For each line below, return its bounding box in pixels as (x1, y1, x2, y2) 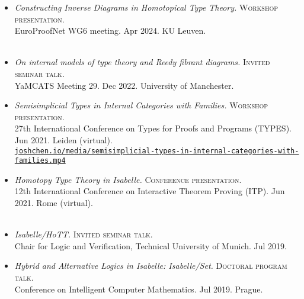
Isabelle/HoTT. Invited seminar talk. (14, 228, 153, 240)
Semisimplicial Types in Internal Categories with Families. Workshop (14, 99, 268, 111)
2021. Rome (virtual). (14, 197, 93, 209)
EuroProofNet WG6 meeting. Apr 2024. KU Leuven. (14, 24, 206, 37)
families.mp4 (14, 156, 66, 165)
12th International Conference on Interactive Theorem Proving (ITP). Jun (14, 185, 285, 197)
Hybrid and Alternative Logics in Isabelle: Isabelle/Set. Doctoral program (14, 259, 287, 272)
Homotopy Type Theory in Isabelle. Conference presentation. (14, 173, 242, 185)
